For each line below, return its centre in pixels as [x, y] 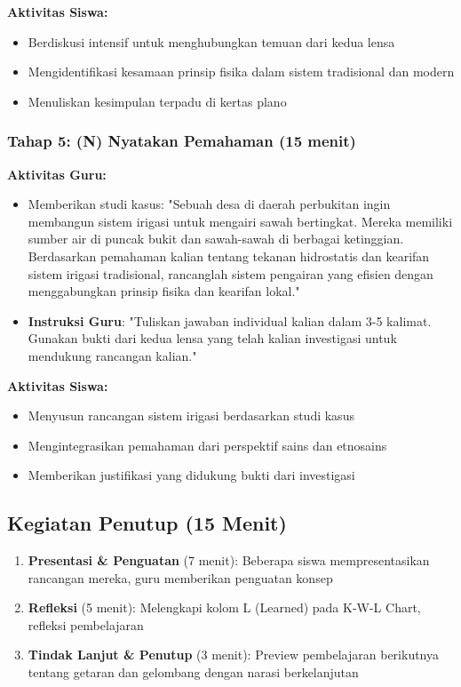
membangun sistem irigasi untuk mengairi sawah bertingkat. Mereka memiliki [240, 221]
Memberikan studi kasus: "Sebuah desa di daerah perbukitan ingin [209, 204]
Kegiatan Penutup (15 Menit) [147, 523]
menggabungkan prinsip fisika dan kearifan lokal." [164, 291]
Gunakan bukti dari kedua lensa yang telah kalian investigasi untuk [212, 338]
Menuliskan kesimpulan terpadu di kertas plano [157, 101]
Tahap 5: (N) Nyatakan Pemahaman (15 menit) [182, 141]
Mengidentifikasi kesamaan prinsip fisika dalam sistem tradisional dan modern [241, 72]
